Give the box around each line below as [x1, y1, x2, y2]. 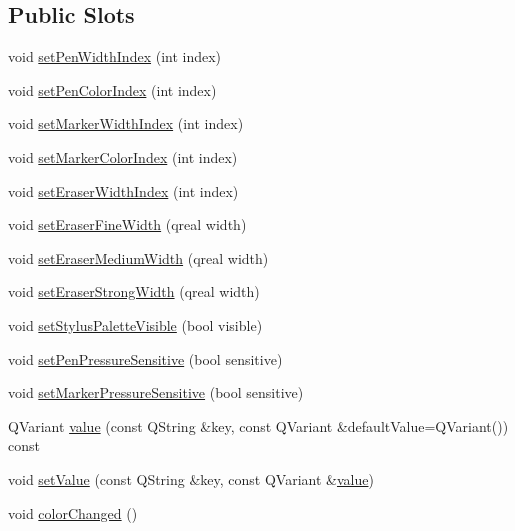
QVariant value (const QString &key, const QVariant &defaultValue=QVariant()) [8, 415, 509, 436]
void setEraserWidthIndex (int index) [8, 180, 239, 201]
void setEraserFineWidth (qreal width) [8, 214, 247, 235]
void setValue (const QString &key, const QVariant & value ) [8, 468, 374, 489]
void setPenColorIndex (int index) [8, 79, 217, 100]
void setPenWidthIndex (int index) [8, 46, 222, 67]
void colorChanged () [8, 502, 138, 523]
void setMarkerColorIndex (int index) [8, 146, 238, 167]
